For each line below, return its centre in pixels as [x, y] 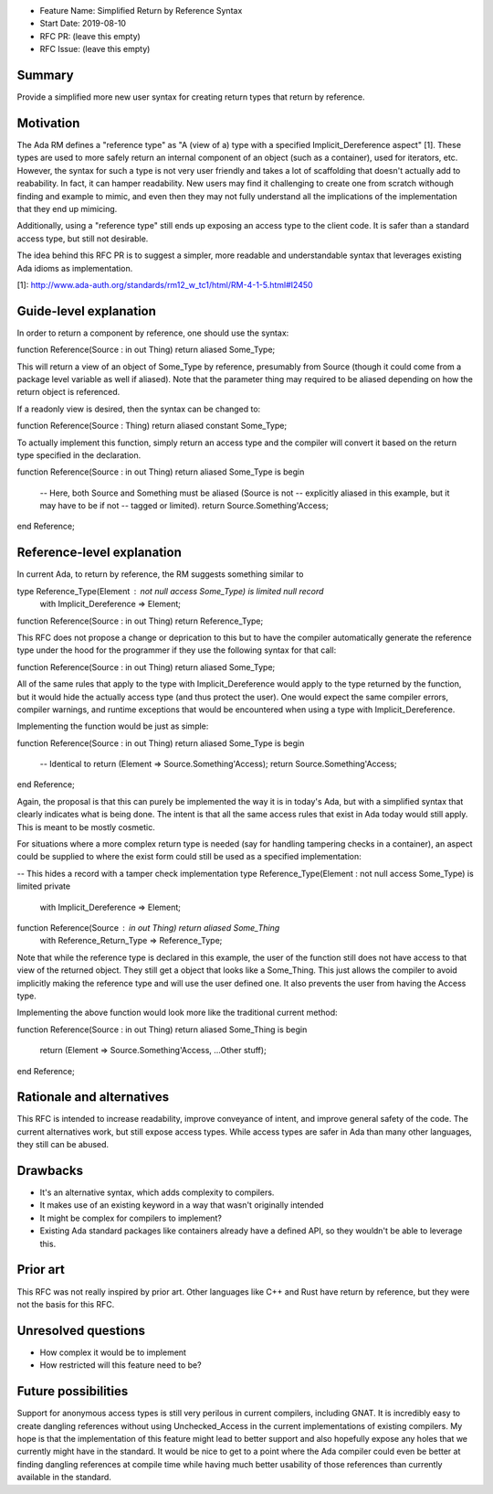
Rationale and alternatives [93, 1097]
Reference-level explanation [99, 553]
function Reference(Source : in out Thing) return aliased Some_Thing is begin [162, 1030]
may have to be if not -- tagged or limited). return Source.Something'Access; [184, 506]
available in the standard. [64, 1478]
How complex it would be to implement [113, 1352]
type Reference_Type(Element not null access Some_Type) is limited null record [170, 591]
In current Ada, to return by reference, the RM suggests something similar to [160, 574]
